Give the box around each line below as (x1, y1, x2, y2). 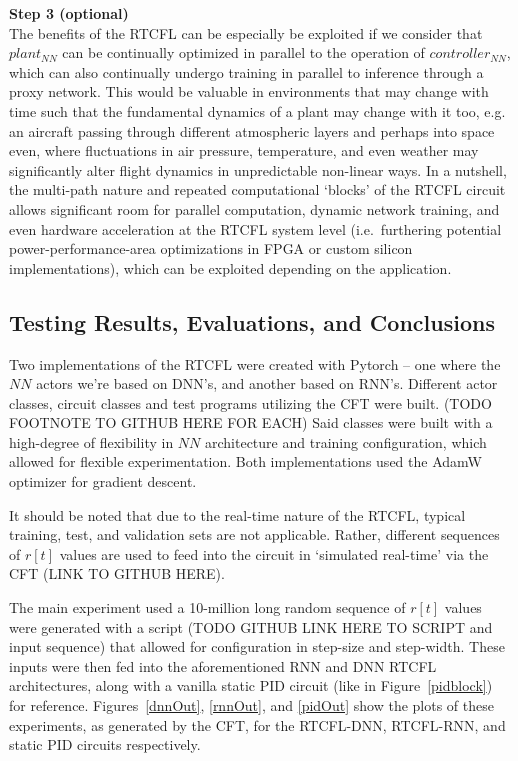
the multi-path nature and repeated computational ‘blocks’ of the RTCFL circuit (9, 179, 506, 200)
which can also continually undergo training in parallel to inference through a (9, 61, 484, 82)
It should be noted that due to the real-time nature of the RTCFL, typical (9, 504, 466, 525)
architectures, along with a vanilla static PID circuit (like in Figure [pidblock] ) (9, 675, 493, 696)
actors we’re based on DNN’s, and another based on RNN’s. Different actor (36, 373, 498, 394)
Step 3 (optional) (9, 3, 129, 23)
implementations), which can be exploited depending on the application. (9, 257, 452, 278)
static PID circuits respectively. (9, 734, 201, 755)
